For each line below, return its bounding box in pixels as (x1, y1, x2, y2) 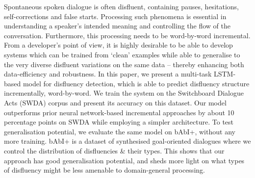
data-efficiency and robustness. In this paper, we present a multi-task (4, 69, 212, 79)
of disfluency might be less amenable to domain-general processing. (4, 165, 205, 175)
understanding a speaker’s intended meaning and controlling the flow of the (4, 21, 230, 31)
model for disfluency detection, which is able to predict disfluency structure (23, 78, 250, 88)
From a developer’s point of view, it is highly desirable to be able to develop (4, 40, 233, 50)
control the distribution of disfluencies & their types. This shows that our (4, 145, 225, 155)
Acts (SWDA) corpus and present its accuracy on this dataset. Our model (4, 97, 227, 107)
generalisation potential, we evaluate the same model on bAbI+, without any (4, 126, 235, 136)
